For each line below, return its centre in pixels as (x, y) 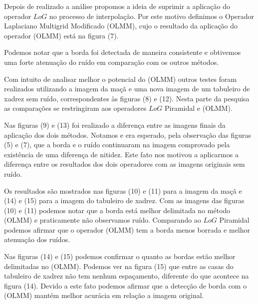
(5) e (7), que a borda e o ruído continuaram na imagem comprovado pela (117, 145)
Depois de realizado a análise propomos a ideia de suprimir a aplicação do (117, 6)
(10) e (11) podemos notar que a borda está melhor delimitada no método (117, 210)
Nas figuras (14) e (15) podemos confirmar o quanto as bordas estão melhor (120, 256)
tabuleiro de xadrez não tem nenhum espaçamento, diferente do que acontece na (127, 276)
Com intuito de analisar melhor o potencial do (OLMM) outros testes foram (121, 79)
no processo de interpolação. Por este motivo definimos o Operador (152, 16)
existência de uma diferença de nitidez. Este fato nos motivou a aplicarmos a (121, 154)
